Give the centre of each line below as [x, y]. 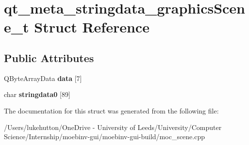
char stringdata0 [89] [37, 94]
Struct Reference [92, 27]
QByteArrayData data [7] [43, 78]
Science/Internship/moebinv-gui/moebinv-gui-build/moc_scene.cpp [105, 137]
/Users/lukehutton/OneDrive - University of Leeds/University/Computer [113, 127]
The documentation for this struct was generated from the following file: [111, 110]
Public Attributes [49, 57]
